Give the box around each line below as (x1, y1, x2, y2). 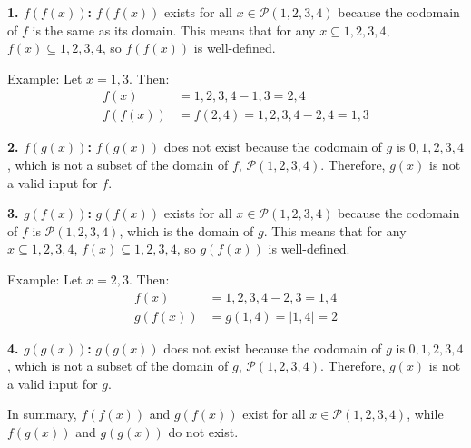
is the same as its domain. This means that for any (32, 20, 316, 39)
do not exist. (168, 423, 239, 442)
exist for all (242, 404, 306, 423)
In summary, (7, 404, 77, 423)
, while (407, 404, 444, 423)
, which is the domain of (119, 221, 254, 240)
